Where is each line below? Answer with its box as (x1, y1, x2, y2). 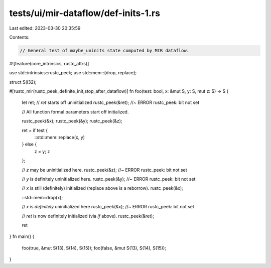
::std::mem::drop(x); (22, 194, 63, 200)
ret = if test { (22, 127, 48, 133)
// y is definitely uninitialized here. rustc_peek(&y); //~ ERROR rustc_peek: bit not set (22, 176, 196, 182)
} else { (22, 141, 37, 148)
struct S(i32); (9, 79, 37, 85)
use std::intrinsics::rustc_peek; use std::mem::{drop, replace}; (9, 70, 137, 76)
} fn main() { (9, 233, 35, 239)
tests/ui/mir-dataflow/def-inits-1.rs (9, 8, 161, 19)
